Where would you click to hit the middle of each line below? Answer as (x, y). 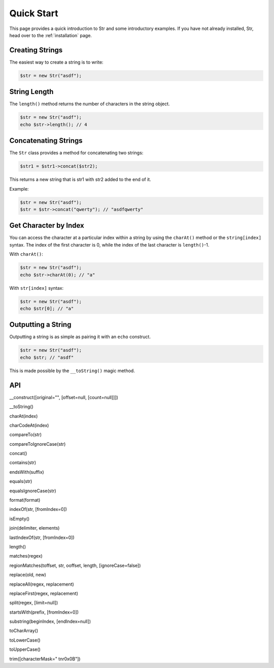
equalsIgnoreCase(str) (33, 491)
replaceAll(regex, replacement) (42, 584)
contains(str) (23, 463)
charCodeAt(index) (29, 425)
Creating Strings (36, 50)
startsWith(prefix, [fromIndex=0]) (44, 612)
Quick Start (34, 13)
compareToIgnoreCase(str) (38, 444)
